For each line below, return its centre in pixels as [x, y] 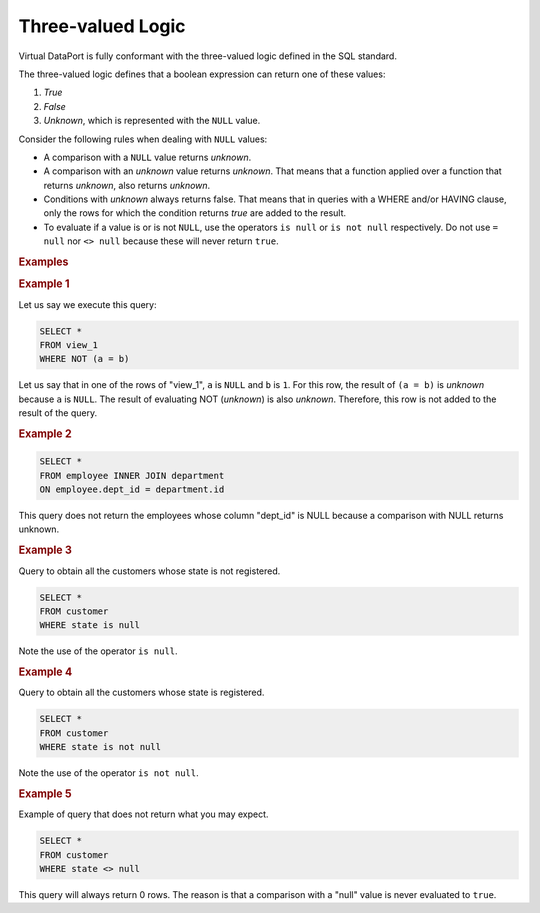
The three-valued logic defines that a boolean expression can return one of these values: [202, 74]
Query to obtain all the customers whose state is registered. [141, 692]
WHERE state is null [89, 625]
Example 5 [45, 793]
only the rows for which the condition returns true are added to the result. [195, 213]
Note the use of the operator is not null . [108, 773]
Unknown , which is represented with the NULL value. [152, 121]
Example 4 [45, 672]
